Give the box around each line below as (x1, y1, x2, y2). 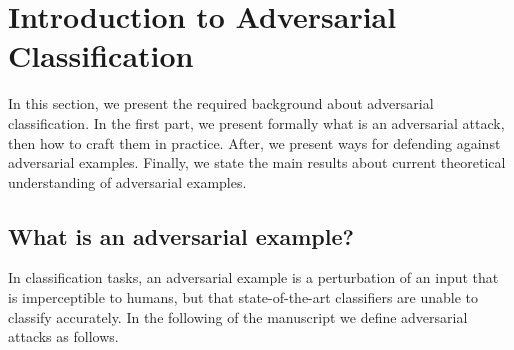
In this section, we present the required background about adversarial (8, 93, 434, 114)
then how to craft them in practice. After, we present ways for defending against (8, 132, 501, 153)
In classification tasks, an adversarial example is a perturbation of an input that (8, 267, 499, 288)
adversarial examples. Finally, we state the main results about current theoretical (8, 152, 506, 173)
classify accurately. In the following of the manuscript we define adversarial (8, 306, 468, 327)
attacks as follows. (8, 326, 119, 347)
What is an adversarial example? (8, 220, 354, 251)
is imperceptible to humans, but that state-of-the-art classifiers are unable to (8, 287, 478, 308)
